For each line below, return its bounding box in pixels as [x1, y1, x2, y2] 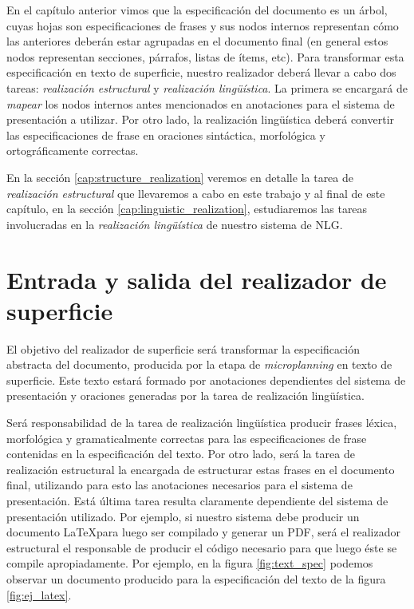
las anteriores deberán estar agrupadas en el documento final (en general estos [6, 33, 388, 49]
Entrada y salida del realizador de [6, 263, 387, 295]
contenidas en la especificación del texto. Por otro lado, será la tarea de [6, 445, 355, 462]
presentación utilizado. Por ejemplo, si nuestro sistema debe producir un [6, 508, 360, 524]
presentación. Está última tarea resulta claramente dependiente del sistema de [6, 492, 388, 508]
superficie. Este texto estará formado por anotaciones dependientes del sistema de [6, 371, 406, 388]
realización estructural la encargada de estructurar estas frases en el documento [6, 461, 395, 477]
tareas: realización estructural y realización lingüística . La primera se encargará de [6, 79, 408, 96]
